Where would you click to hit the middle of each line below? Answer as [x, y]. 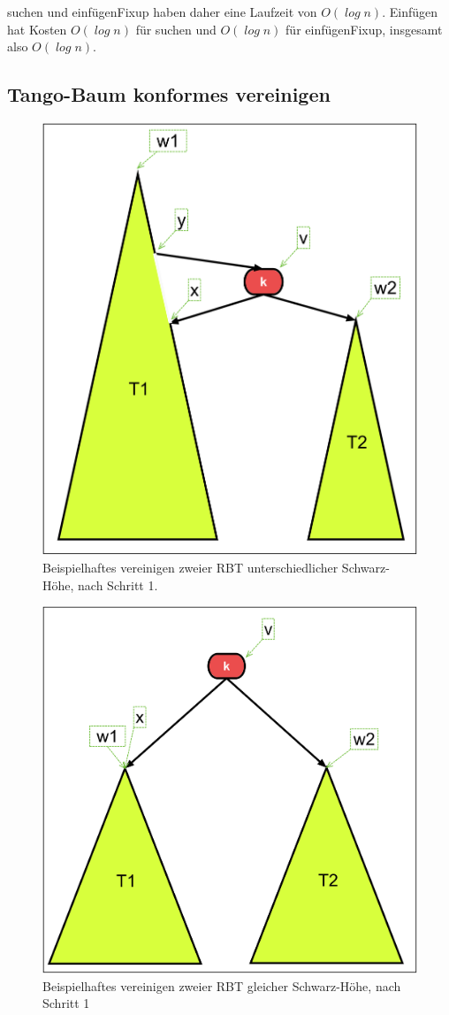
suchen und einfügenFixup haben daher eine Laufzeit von [162, 12]
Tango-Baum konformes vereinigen [169, 94]
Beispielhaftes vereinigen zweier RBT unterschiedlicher [190, 567]
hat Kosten [37, 29]
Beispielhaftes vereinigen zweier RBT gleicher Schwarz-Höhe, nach [222, 985]
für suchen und [176, 29]
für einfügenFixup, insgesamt [364, 29]
